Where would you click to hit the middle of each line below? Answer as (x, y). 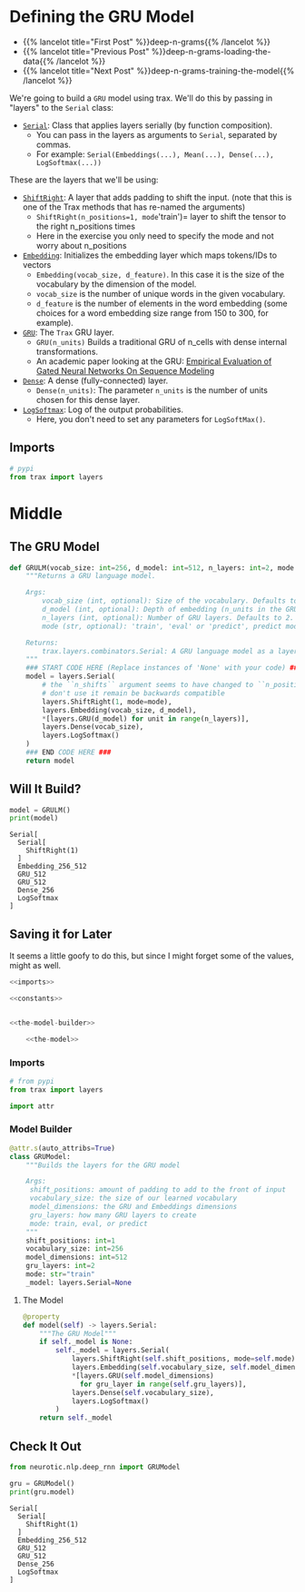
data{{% (38, 61)
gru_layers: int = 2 (60, 1266)
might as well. (35, 966)
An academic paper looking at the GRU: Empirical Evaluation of (154, 361)
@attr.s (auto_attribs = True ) (63, 1148)
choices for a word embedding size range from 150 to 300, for (152, 313)
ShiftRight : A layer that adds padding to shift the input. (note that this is (157, 197)
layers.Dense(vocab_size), (93, 727)
